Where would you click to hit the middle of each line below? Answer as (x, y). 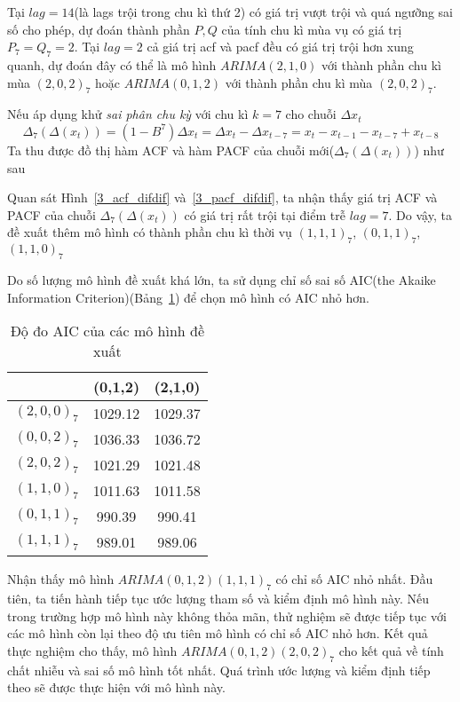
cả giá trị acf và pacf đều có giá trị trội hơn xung (280, 47)
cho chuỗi (311, 114)
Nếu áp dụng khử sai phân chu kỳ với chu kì (128, 114)
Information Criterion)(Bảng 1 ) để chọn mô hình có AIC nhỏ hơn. (188, 297)
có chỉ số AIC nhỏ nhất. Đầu (354, 579)
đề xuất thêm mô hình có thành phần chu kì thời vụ (150, 232)
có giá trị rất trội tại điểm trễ (265, 214)
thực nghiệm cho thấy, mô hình (92, 650)
